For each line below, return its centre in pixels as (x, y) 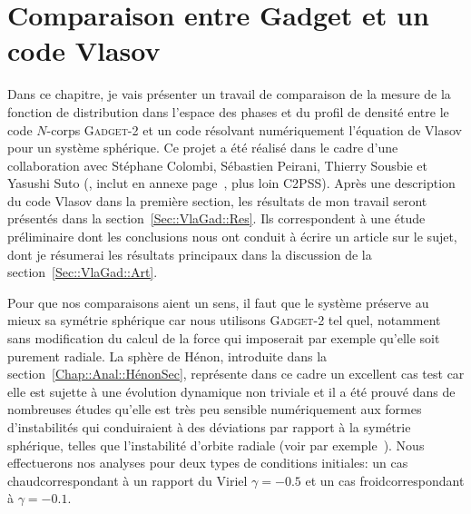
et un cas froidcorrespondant (385, 480)
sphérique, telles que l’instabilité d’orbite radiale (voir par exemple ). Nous (216, 445)
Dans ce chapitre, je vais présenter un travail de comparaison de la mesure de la (229, 94)
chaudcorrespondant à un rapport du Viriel (128, 480)
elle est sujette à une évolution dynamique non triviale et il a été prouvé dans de (231, 391)
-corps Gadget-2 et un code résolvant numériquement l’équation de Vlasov (254, 129)
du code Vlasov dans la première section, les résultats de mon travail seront (217, 200)
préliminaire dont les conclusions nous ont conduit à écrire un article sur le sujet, (232, 237)
